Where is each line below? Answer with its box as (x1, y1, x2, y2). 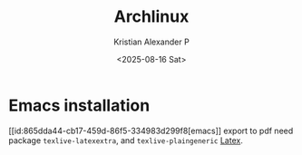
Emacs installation (8, 95, 151, 115)
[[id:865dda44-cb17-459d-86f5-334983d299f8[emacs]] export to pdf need (8, 125, 294, 136)
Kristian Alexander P (113, 36, 190, 47)
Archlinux (113, 6, 190, 27)
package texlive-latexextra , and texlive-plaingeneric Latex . (8, 134, 244, 146)
